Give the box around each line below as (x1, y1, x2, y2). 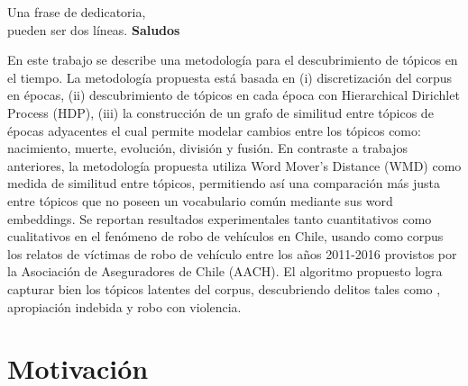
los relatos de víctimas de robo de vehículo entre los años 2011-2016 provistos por (7, 244, 457, 263)
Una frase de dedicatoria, (7, 3, 146, 21)
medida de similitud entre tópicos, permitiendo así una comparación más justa (7, 174, 441, 193)
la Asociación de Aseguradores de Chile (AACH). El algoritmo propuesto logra (7, 262, 443, 281)
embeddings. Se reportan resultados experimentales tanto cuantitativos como (7, 209, 432, 228)
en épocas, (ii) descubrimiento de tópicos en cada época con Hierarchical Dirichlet (7, 85, 460, 104)
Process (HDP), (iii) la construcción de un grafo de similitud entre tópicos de (7, 103, 434, 121)
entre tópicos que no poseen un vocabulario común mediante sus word (7, 191, 393, 210)
